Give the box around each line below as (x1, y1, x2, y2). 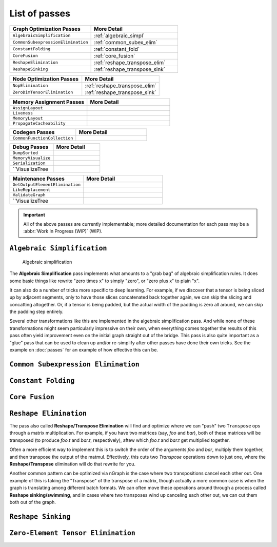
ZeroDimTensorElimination (12, 90, 73, 95)
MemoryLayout (12, 115, 43, 121)
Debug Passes (12, 143, 49, 150)
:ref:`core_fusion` (94, 52, 135, 59)
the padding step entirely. (9, 308, 64, 315)
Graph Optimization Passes (12, 25, 81, 32)
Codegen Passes (12, 128, 55, 135)
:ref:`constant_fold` (94, 45, 140, 52)
